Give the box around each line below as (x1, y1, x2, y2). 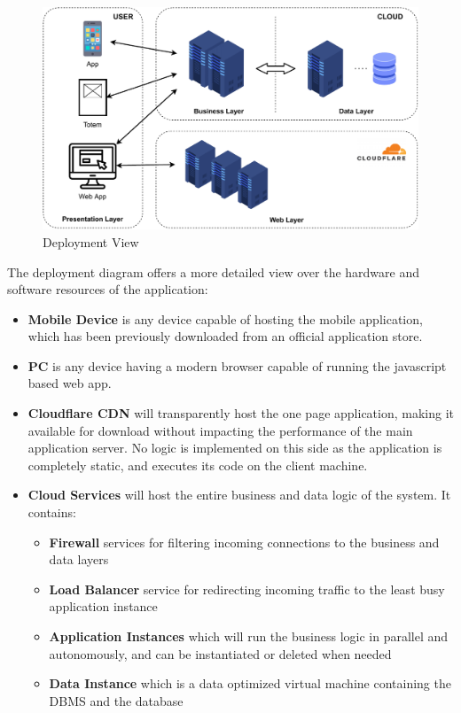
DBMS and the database (49, 691, 184, 709)
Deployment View (43, 232, 139, 251)
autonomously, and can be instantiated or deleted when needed (49, 644, 392, 663)
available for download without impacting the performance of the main (27, 421, 413, 439)
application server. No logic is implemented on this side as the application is (27, 438, 442, 457)
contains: (27, 503, 76, 522)
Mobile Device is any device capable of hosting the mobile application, (27, 309, 423, 328)
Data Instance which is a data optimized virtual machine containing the (49, 674, 451, 693)
